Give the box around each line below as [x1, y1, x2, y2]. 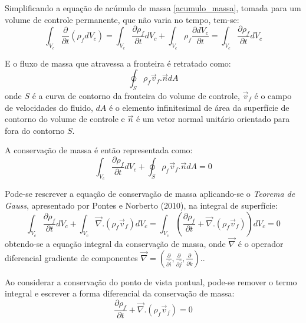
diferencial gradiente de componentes [5, 251, 138, 263]
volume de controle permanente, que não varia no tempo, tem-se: [5, 13, 239, 25]
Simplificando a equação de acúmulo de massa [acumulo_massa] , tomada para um [5, 2, 301, 14]
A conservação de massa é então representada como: [5, 144, 193, 156]
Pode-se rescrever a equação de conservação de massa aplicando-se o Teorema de [5, 187, 295, 200]
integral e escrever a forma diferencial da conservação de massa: [5, 287, 235, 299]
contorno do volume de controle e [5, 113, 125, 125]
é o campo [254, 90, 292, 102]
